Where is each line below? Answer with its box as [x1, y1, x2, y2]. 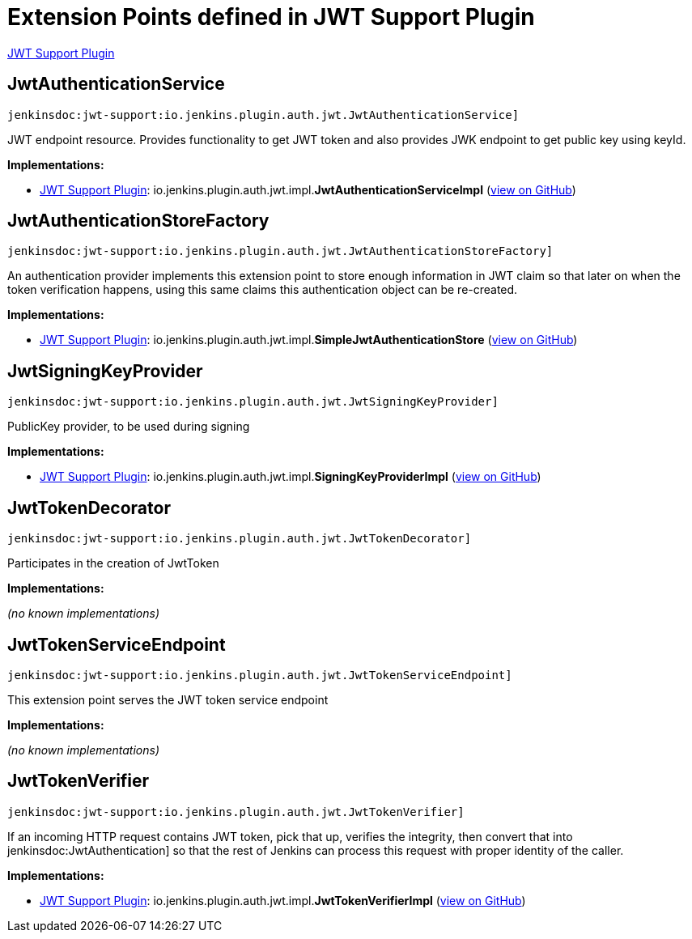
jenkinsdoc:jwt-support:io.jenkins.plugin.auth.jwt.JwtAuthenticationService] [7, 108, 520, 121]
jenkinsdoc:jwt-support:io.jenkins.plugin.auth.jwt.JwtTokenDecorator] [7, 532, 472, 546]
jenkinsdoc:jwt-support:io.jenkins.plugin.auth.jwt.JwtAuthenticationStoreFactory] [7, 244, 554, 258]
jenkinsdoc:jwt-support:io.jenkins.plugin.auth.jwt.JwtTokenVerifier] [7, 805, 465, 818]
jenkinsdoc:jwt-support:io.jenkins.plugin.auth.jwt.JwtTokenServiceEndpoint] [7, 668, 512, 682]
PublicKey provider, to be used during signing [7, 419, 250, 434]
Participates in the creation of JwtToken [7, 556, 219, 571]
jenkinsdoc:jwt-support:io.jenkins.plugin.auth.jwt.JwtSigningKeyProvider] [7, 395, 499, 409]
